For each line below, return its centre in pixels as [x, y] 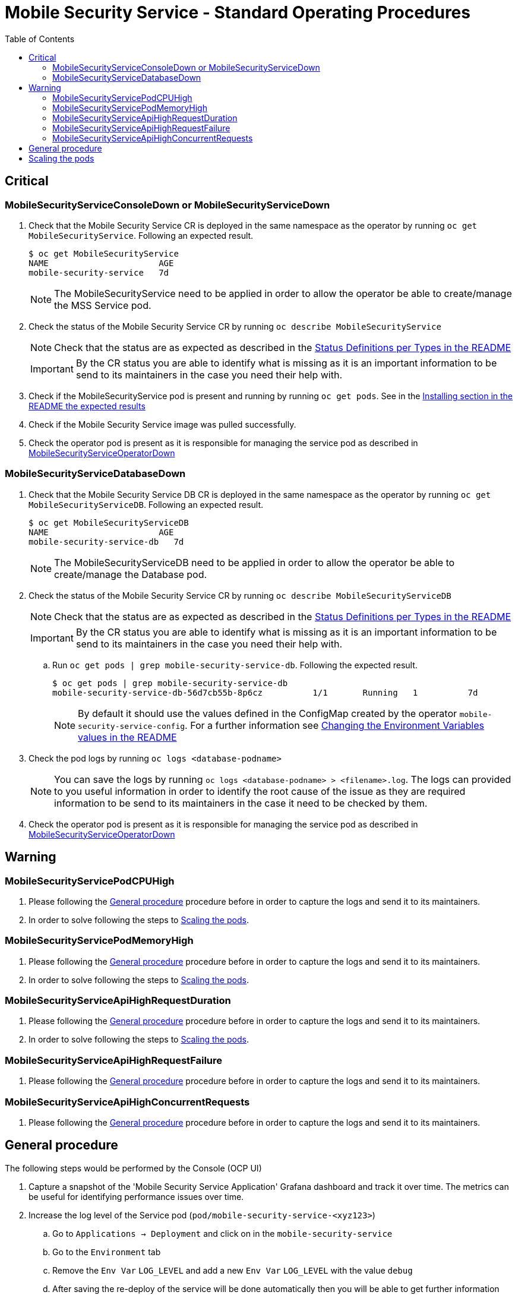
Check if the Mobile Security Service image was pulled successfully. [162, 424]
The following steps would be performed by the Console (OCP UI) [133, 1168]
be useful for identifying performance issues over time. [136, 1196]
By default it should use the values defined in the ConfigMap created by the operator [268, 713]
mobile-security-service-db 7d [106, 541]
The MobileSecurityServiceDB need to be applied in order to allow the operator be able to [255, 562]
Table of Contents [40, 39]
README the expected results [87, 406]
